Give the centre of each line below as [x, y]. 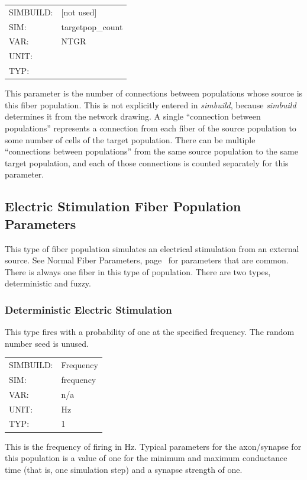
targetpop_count [92, 26]
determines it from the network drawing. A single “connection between [133, 116]
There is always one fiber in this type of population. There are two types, [138, 271]
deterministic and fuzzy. [48, 283]
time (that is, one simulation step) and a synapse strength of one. [124, 469]
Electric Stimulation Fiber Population [123, 206]
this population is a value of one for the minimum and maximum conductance [146, 458]
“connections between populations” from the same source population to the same [151, 151]
